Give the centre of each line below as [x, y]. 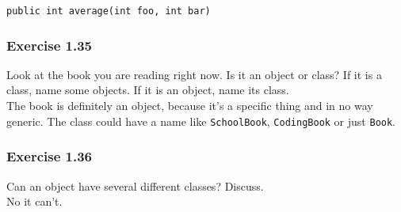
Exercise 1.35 [50, 45]
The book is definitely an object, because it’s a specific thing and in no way [190, 106]
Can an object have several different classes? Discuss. [135, 185]
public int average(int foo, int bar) [109, 11]
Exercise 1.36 [50, 156]
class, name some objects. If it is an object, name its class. [148, 90]
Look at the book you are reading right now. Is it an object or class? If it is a [194, 74]
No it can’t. [34, 201]
